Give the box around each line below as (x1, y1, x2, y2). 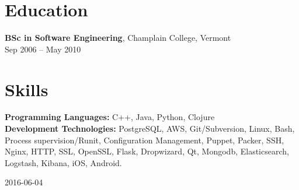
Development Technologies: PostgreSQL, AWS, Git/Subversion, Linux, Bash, (5, 122, 295, 135)
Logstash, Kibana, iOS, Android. (5, 156, 122, 168)
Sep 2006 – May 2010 (5, 43, 81, 55)
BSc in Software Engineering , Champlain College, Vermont (5, 31, 231, 44)
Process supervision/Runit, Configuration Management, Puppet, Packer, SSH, (5, 133, 284, 146)
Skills (5, 77, 48, 101)
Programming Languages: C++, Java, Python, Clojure (5, 111, 215, 123)
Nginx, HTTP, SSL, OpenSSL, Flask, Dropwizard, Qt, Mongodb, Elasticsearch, (5, 145, 289, 157)
